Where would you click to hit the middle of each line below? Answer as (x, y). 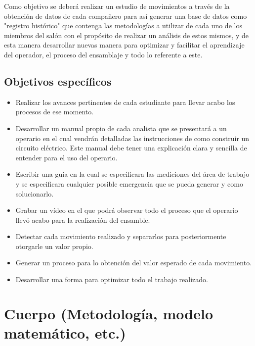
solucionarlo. (35, 193)
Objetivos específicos (58, 81)
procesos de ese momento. (55, 112)
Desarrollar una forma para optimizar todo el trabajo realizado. (112, 279)
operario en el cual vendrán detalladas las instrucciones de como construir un (132, 138)
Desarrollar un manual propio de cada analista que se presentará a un (121, 128)
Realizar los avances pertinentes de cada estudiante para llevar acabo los (125, 102)
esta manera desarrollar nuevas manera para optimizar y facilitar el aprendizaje (124, 45)
